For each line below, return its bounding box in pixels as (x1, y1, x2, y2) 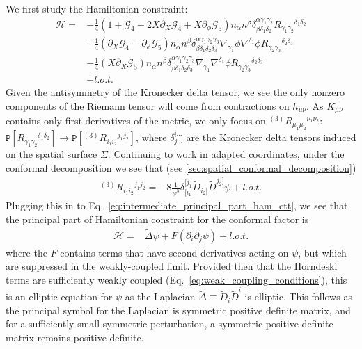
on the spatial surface (6, 147, 97, 161)
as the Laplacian (125, 289, 196, 304)
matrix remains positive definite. (6, 330, 144, 344)
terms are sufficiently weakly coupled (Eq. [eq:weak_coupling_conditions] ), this (6, 272, 347, 286)
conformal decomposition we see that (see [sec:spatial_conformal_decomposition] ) (6, 161, 356, 175)
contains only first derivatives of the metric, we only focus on (6, 113, 266, 128)
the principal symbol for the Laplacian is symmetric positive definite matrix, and (6, 302, 351, 317)
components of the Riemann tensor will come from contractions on (6, 98, 290, 113)
